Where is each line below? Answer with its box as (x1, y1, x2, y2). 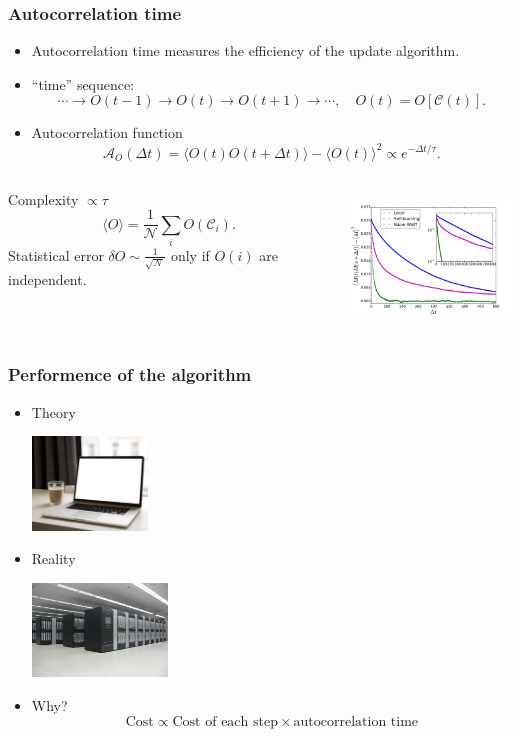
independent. (8, 268, 87, 289)
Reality (31, 548, 76, 569)
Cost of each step (172, 714, 278, 729)
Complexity (8, 188, 79, 209)
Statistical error (8, 244, 104, 265)
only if (170, 244, 210, 265)
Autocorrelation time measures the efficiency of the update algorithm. (31, 40, 460, 61)
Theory (31, 401, 76, 422)
